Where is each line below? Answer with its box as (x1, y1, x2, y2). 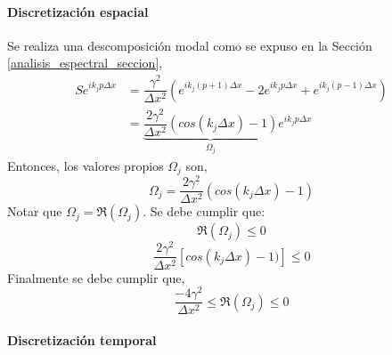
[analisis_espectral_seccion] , (7, 53, 163, 72)
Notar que (7, 202, 62, 221)
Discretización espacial (7, 2, 149, 20)
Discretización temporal (7, 330, 157, 349)
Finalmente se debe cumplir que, (7, 268, 185, 286)
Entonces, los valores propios (7, 156, 164, 174)
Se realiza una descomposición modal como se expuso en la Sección (7, 36, 372, 54)
